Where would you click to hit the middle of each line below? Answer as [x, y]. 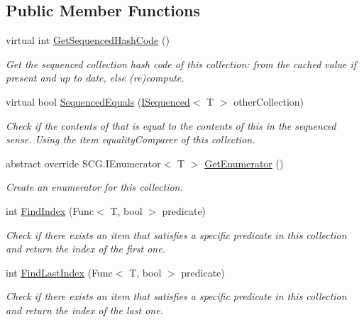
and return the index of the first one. [86, 249]
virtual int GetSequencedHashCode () [88, 40]
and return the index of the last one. [84, 310]
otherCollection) [269, 101]
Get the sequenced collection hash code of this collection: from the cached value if [181, 63]
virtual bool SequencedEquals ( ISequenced [98, 101]
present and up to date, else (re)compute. [95, 78]
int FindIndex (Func [50, 210]
